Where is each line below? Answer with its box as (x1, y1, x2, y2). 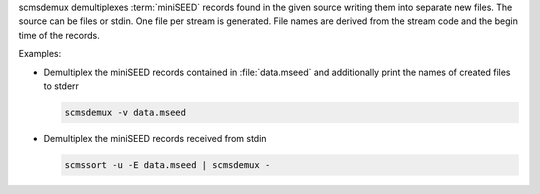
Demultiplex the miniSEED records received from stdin (43, 132, 267, 144)
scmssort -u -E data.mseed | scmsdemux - (64, 159, 271, 170)
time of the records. (18, 29, 100, 41)
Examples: (18, 48, 62, 60)
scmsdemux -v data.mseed (64, 106, 187, 118)
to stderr (43, 80, 80, 92)
